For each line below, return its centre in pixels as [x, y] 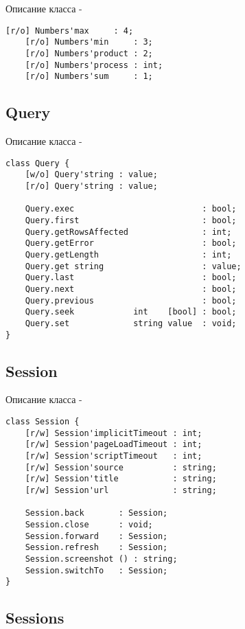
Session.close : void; [89, 524]
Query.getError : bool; [131, 243]
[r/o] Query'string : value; [91, 186]
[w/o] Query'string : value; [91, 175]
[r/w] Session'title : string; [121, 479]
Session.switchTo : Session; [96, 570]
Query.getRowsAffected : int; [128, 232]
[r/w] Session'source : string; [121, 467]
